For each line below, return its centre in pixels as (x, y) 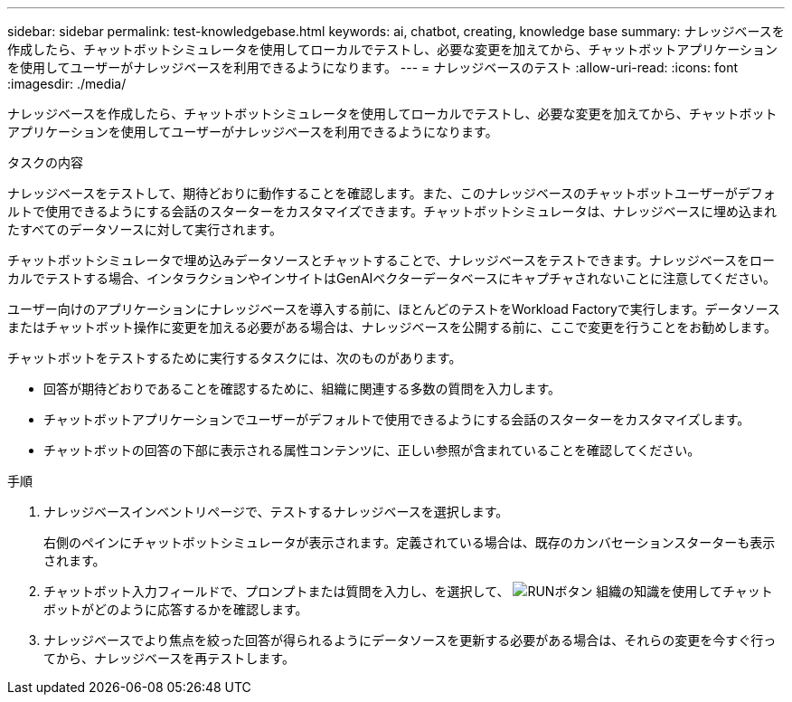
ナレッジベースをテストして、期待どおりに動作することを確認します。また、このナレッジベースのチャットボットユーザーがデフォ (391, 193)
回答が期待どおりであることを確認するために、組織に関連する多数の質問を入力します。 (302, 389)
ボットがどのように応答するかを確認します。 (176, 609)
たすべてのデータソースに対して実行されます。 (145, 229)
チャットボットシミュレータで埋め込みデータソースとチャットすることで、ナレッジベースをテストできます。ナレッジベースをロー (391, 260)
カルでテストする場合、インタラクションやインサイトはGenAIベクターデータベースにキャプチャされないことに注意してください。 (392, 278)
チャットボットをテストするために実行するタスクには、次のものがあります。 (235, 358)
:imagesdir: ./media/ (67, 84)
